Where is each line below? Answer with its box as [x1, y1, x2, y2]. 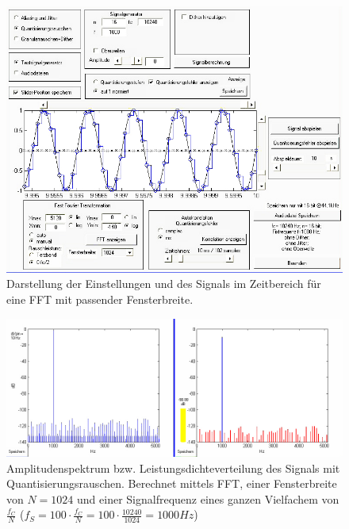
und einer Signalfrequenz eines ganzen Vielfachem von [77, 490, 339, 507]
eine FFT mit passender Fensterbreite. [6, 291, 194, 308]
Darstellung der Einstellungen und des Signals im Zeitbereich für [6, 275, 321, 292]
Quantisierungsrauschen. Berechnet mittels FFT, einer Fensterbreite [6, 475, 337, 492]
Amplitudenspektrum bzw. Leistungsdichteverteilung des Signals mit [6, 459, 340, 476]
